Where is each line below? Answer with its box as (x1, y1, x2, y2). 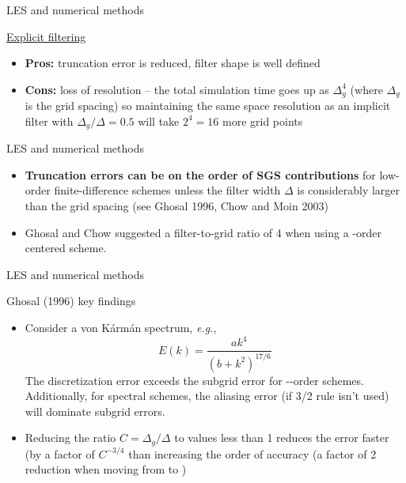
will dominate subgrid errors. (25, 402, 165, 419)
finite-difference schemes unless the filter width (54, 182, 281, 198)
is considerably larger (297, 182, 400, 198)
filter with (25, 112, 74, 129)
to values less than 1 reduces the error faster (174, 429, 389, 446)
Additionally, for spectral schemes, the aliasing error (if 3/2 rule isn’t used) (25, 387, 389, 404)
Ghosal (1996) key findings (6, 292, 136, 309)
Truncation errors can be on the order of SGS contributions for (25, 166, 376, 183)
